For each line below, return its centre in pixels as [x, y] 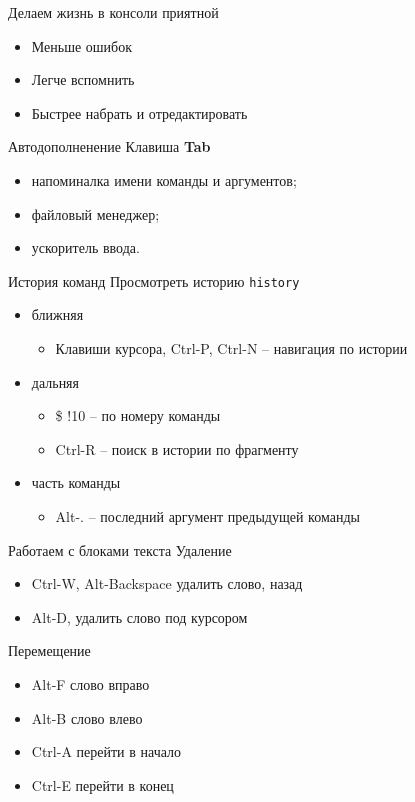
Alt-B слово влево [87, 717]
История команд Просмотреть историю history [154, 280]
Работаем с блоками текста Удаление [120, 549]
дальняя [55, 381]
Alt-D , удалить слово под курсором [139, 616]
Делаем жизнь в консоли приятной [113, 12]
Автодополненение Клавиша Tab [109, 146]
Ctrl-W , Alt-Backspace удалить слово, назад [167, 583]
